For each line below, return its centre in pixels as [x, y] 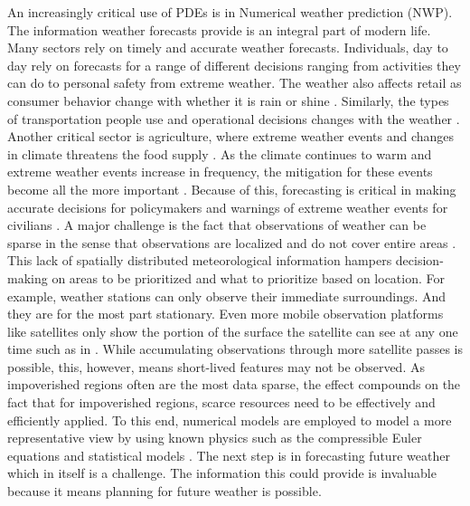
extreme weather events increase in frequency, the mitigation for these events [220, 172]
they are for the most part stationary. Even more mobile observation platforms [226, 314]
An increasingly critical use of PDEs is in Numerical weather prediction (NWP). [230, 12]
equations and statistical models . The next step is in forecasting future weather [229, 455]
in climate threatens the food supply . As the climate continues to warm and [220, 153]
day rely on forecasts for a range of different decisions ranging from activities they [234, 65]
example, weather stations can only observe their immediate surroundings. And [227, 296]
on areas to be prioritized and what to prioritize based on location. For [249, 277]
